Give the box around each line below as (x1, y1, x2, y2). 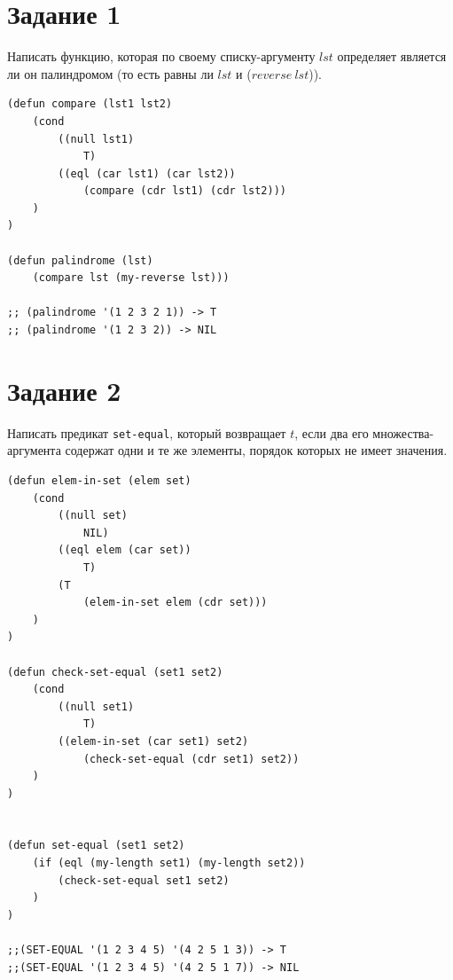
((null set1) (58, 700, 135, 713)
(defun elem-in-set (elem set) (7, 474, 191, 487)
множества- (372, 423, 434, 442)
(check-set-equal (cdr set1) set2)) (82, 752, 300, 765)
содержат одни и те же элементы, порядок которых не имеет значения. (65, 441, 448, 459)
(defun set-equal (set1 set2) (7, 839, 185, 852)
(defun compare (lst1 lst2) (7, 98, 173, 111)
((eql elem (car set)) (58, 544, 191, 557)
